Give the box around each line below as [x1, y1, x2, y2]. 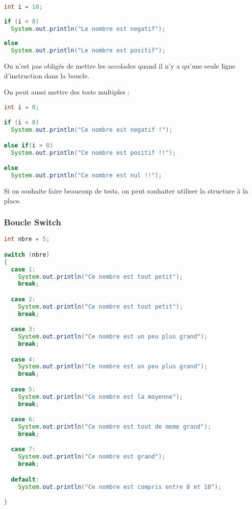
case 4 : [11, 356, 36, 363]
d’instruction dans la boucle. [4, 70, 90, 80]
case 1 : [11, 266, 36, 273]
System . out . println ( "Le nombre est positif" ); [11, 47, 166, 54]
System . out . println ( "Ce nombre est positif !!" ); [11, 149, 176, 156]
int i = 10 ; [4, 3, 43, 10]
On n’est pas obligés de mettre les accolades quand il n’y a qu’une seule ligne [4, 61, 236, 71]
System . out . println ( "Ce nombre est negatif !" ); [11, 126, 173, 134]
